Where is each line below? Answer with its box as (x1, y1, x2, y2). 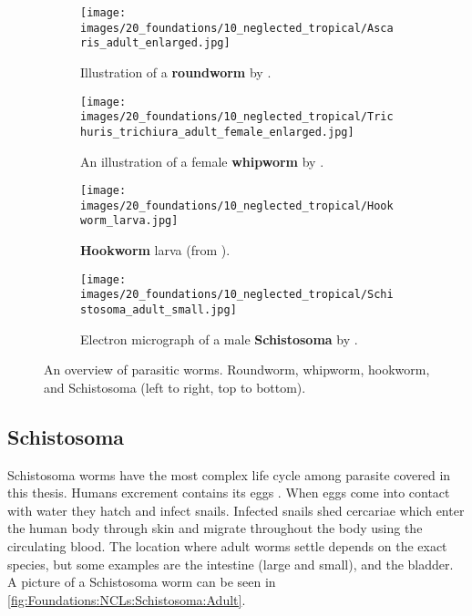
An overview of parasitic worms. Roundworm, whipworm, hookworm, (44, 360, 430, 379)
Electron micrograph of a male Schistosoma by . (80, 329, 358, 348)
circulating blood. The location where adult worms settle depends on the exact (7, 537, 447, 556)
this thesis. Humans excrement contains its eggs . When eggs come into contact (7, 483, 450, 502)
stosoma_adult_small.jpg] (80, 303, 237, 316)
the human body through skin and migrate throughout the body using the (7, 518, 423, 538)
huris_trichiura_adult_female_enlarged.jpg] (80, 125, 354, 139)
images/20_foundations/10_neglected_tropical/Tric (80, 110, 394, 124)
